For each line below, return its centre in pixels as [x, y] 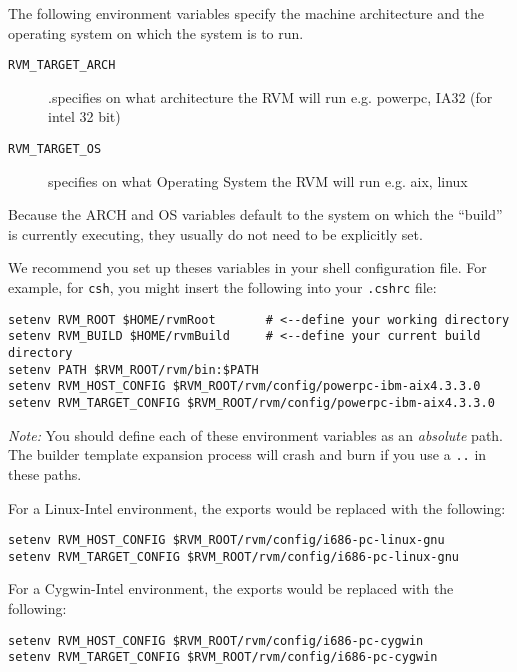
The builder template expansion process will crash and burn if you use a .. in [247, 454]
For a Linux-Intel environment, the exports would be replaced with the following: [257, 507]
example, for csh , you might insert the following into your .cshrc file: [222, 287]
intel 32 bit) [84, 116]
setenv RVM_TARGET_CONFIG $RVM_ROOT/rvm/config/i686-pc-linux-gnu [234, 556]
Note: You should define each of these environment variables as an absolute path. [256, 434]
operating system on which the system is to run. [156, 32]
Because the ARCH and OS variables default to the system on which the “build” [255, 214]
